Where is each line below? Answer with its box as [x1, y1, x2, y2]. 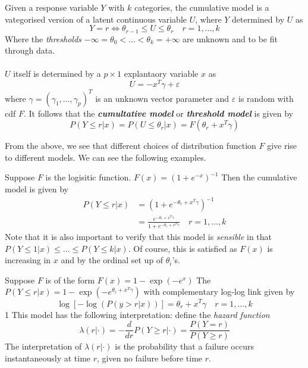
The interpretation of [5, 340, 82, 353]
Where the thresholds [5, 32, 81, 45]
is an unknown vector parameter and [95, 92, 230, 104]
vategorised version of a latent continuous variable [5, 13, 187, 25]
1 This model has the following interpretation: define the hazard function [5, 308, 270, 320]
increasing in [5, 254, 51, 266]
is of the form [45, 273, 95, 286]
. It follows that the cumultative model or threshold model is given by [23, 107, 293, 119]
